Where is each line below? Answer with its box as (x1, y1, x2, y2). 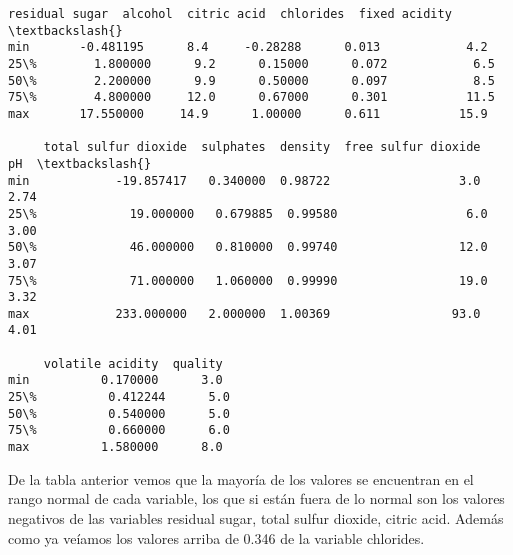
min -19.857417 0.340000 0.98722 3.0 (8, 173, 481, 188)
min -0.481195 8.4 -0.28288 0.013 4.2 (8, 40, 488, 55)
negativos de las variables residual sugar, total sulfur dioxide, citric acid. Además (8, 507, 504, 528)
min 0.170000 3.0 (8, 373, 223, 388)
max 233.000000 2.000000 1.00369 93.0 (8, 306, 481, 321)
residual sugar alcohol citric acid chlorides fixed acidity (8, 7, 452, 21)
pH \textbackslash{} (8, 156, 152, 171)
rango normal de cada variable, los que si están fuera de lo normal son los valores (8, 488, 505, 509)
